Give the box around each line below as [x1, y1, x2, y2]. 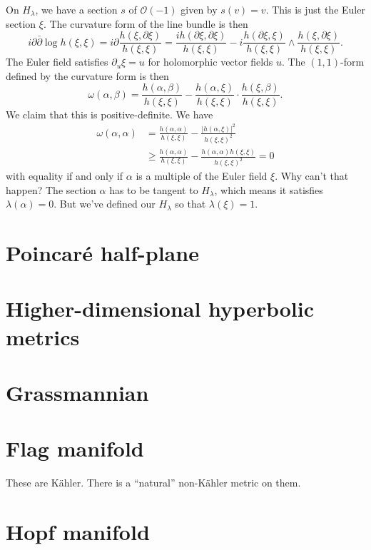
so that [175, 196, 206, 211]
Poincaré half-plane [6, 238, 199, 268]
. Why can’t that [275, 168, 349, 183]
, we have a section [35, 2, 118, 16]
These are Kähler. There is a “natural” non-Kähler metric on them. [6, 475, 301, 490]
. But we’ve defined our [54, 196, 156, 211]
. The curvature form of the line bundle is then [43, 16, 248, 31]
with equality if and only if [6, 168, 123, 183]
